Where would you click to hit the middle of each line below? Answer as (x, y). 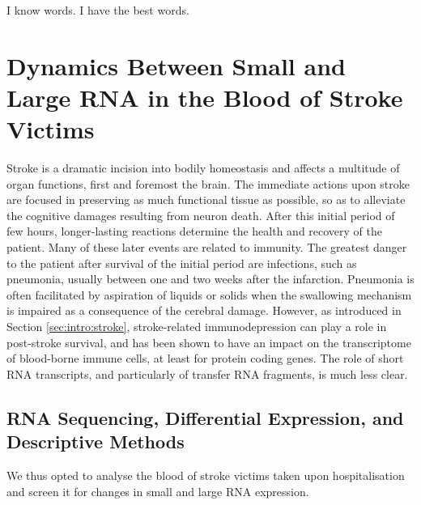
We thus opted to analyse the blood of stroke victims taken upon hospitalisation (206, 475)
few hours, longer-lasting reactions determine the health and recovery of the (195, 231)
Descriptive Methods (96, 441)
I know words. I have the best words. (98, 10)
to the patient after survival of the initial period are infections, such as (182, 263)
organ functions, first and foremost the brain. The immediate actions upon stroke (208, 183)
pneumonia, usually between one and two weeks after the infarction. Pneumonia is (210, 279)
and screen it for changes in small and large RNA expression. (158, 491)
